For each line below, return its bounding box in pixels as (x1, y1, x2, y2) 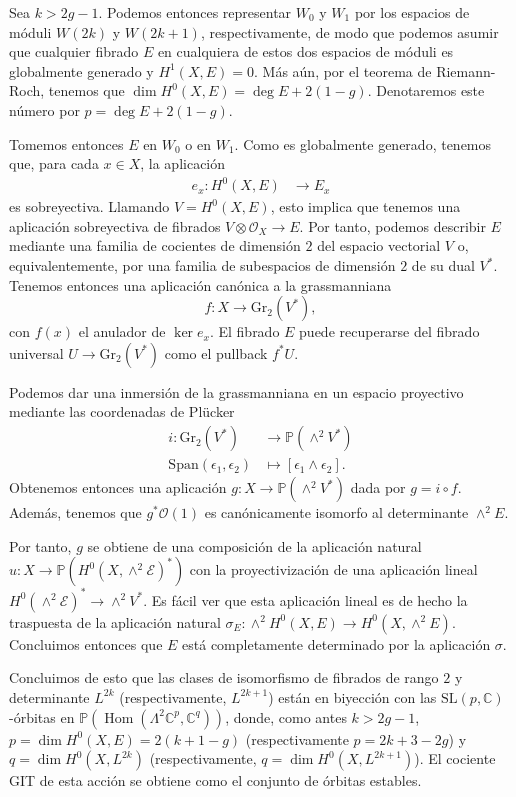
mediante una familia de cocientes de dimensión (9, 235, 301, 256)
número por (9, 99, 80, 120)
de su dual (411, 255, 475, 276)
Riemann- (436, 60, 496, 81)
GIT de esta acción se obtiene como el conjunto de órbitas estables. (9, 770, 422, 791)
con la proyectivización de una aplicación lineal (189, 559, 478, 580)
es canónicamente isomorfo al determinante (204, 502, 469, 523)
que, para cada (9, 153, 99, 174)
